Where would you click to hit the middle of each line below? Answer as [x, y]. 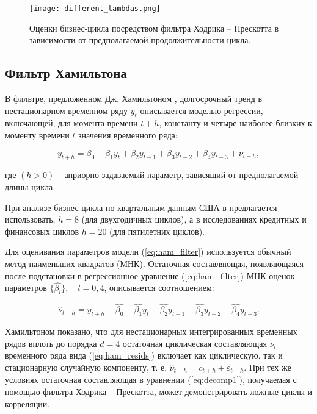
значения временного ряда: [128, 135]
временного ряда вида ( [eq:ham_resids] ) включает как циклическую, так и [144, 355]
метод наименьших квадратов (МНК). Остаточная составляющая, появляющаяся [154, 263]
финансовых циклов [42, 231]
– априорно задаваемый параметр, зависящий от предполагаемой [178, 175]
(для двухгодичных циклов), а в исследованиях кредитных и [194, 219]
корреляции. [27, 403]
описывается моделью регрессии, [202, 110]
